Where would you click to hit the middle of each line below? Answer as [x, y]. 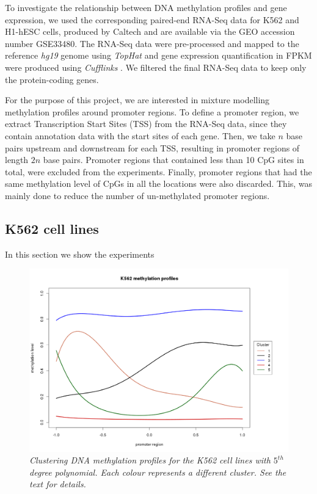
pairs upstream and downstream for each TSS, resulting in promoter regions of [152, 147]
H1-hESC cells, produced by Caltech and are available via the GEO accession [150, 31]
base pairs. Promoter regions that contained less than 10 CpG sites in [173, 160]
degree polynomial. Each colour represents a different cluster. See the [158, 472]
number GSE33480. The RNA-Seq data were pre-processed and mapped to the [152, 43]
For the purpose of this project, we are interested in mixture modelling [137, 100]
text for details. [58, 484]
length [17, 160]
